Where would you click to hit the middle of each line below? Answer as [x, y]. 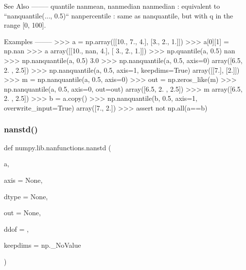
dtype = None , [26, 196]
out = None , [22, 213]
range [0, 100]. [25, 25]
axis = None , [23, 180]
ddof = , [16, 229]
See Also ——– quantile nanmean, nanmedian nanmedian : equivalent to [112, 6]
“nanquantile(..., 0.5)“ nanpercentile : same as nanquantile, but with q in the [119, 15]
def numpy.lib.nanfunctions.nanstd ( [58, 147]
